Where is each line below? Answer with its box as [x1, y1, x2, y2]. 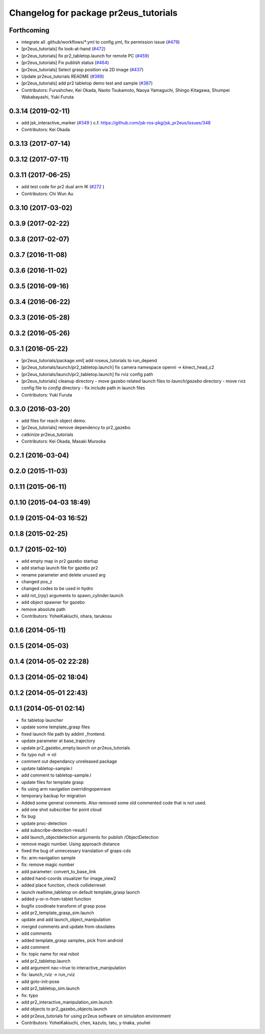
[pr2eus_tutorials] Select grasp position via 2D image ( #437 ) [21, 66, 144, 72]
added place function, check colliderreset [21, 882, 106, 888]
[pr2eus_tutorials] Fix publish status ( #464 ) [21, 59, 109, 66]
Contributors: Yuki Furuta [21, 392, 72, 398]
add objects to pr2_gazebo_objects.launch [21, 1006, 107, 1012]
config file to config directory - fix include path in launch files [21, 385, 145, 391]
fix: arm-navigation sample [21, 855, 76, 861]
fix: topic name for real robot [21, 951, 79, 957]
